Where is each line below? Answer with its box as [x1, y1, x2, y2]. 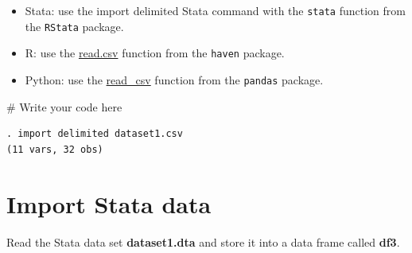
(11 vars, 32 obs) [6, 143, 103, 155]
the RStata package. [25, 18, 124, 34]
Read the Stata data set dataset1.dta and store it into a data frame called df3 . [6, 233, 400, 250]
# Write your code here [6, 98, 122, 115]
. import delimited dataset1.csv [6, 128, 183, 140]
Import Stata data [6, 187, 212, 220]
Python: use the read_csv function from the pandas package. [25, 71, 324, 88]
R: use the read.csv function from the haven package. [25, 45, 285, 61]
